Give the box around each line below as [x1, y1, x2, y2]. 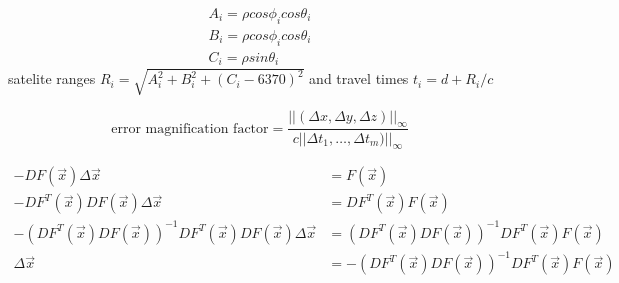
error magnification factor [111, 121, 269, 136]
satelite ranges [8, 68, 96, 89]
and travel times [309, 68, 409, 89]
